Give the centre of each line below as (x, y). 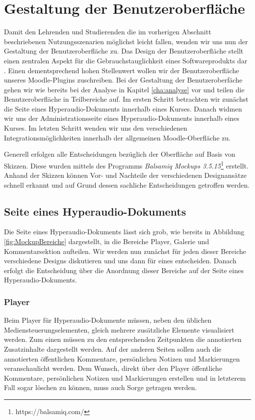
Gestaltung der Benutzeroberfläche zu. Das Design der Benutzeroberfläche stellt (124, 51)
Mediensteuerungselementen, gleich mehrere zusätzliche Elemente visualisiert (119, 329)
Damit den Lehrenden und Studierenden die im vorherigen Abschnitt (108, 32)
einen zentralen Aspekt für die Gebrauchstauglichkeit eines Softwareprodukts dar (126, 60)
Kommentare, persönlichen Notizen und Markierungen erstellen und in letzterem (125, 378)
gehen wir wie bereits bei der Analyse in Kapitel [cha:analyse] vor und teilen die (124, 89)
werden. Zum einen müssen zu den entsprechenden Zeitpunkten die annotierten (123, 339)
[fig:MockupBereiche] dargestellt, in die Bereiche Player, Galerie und (107, 241)
